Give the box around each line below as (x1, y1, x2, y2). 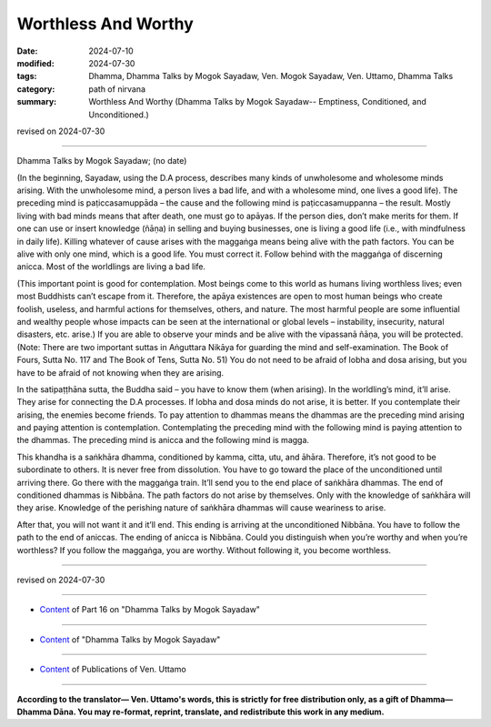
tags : (16, 71, 37, 82)
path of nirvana (88, 83, 145, 95)
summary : (16, 96, 57, 107)
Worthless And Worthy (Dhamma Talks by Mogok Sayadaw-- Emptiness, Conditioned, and (88, 96, 426, 107)
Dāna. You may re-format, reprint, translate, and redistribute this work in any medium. (53, 706, 386, 717)
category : (16, 83, 55, 95)
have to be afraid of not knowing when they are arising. (16, 367, 225, 378)
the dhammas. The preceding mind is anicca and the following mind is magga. (16, 435, 309, 446)
